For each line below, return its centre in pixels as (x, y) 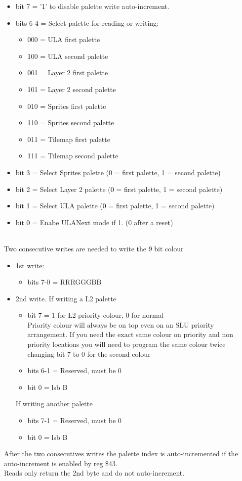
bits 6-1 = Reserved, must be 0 (74, 370)
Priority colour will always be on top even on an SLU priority (121, 324)
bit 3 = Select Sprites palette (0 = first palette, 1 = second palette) (118, 172)
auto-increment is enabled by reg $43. (61, 463)
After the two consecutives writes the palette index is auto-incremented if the (121, 454)
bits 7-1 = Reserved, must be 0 (74, 420)
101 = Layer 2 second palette (72, 89)
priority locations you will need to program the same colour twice (126, 344)
